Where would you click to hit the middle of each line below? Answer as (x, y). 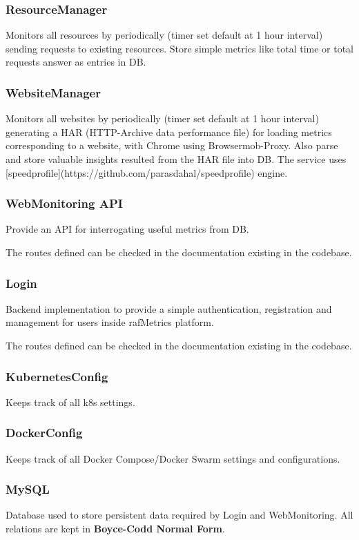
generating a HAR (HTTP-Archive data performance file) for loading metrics (169, 132)
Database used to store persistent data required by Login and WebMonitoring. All (179, 515)
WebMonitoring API (64, 203)
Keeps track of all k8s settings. (70, 402)
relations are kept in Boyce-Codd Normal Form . (115, 529)
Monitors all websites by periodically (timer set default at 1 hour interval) (162, 118)
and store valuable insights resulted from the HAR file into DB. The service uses (176, 159)
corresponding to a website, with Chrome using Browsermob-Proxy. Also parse (172, 145)
